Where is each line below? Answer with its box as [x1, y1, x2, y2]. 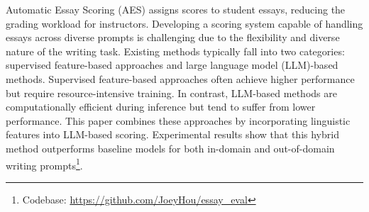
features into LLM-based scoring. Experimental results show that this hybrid [6, 127, 339, 142]
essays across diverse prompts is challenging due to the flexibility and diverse [6, 30, 340, 45]
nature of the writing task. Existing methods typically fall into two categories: [6, 43, 345, 58]
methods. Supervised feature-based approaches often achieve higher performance [6, 71, 355, 86]
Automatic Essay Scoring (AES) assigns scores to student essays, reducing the [6, 2, 346, 16]
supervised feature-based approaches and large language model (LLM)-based [6, 57, 338, 72]
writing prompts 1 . [6, 155, 83, 172]
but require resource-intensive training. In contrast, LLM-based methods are [6, 85, 337, 100]
